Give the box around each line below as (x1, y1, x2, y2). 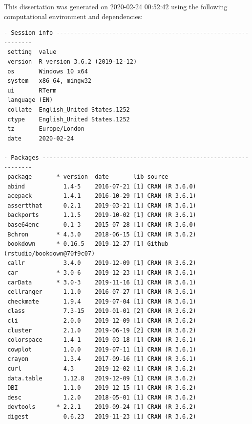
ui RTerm (7, 87, 57, 94)
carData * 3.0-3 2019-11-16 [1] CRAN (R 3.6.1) (7, 279, 196, 286)
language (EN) (7, 96, 53, 104)
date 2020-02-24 (7, 135, 74, 142)
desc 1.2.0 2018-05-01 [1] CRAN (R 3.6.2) (7, 394, 196, 401)
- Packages (4, 154, 39, 161)
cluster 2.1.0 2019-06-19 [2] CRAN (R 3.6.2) (7, 327, 196, 334)
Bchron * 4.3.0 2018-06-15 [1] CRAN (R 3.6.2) (7, 231, 196, 238)
